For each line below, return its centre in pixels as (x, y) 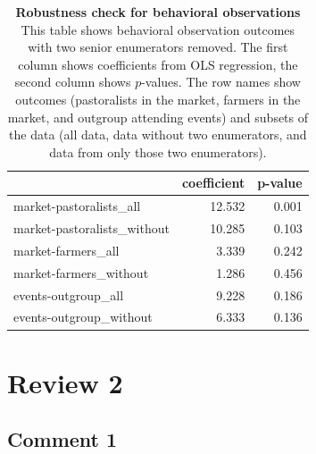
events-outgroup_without (83, 317)
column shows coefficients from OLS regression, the (158, 64)
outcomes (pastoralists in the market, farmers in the (158, 99)
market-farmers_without (81, 272)
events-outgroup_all (69, 294)
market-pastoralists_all (77, 206)
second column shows (73, 82)
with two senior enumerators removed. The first (158, 47)
